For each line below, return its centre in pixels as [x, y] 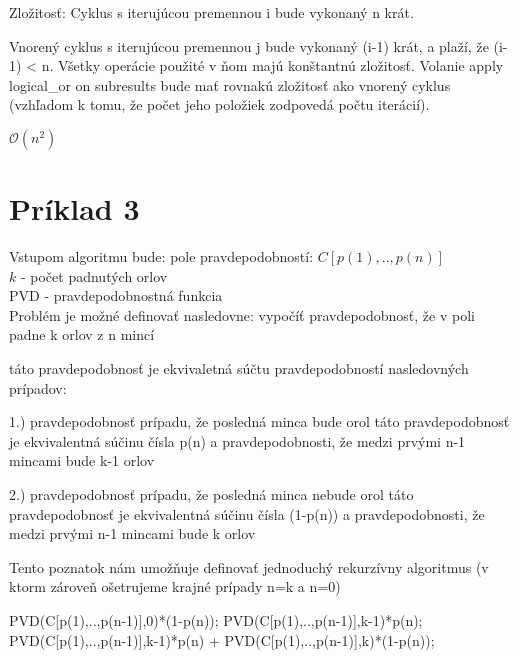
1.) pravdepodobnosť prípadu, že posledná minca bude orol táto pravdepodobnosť [259, 421]
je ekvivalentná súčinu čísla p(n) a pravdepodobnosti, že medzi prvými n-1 [237, 440]
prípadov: [38, 387]
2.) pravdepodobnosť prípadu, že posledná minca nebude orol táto [211, 494]
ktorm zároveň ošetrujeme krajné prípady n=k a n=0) [175, 586]
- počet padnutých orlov [94, 275]
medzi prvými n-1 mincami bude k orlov [132, 533]
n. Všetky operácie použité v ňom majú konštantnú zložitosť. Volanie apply [272, 65]
